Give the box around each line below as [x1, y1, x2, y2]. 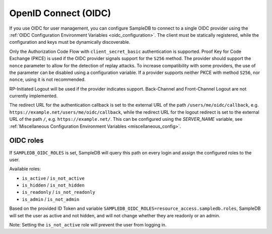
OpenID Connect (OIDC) [9, 8, 111, 19]
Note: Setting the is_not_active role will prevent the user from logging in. [9, 222, 167, 228]
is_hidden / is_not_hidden [22, 182, 85, 188]
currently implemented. [9, 93, 58, 99]
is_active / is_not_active [22, 175, 85, 181]
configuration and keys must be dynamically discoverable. [9, 39, 130, 45]
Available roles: [9, 166, 41, 172]
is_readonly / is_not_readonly [22, 189, 96, 195]
